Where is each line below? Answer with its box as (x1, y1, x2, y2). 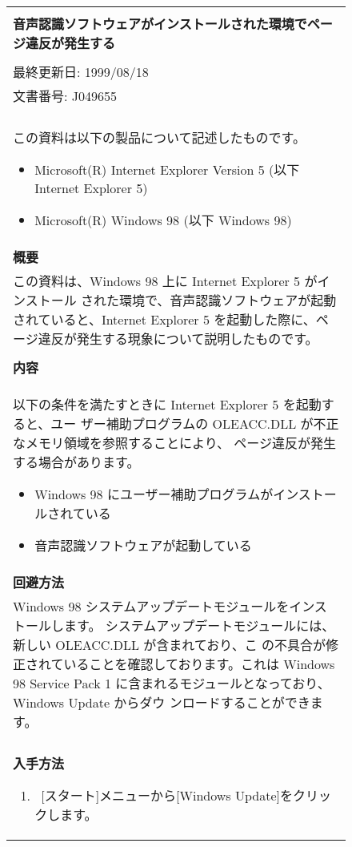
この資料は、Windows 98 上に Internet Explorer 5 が (13, 272, 318, 290)
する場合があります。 (13, 453, 140, 471)
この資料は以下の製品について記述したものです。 (13, 128, 306, 147)
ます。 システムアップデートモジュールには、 (64, 616, 335, 635)
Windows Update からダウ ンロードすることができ (13, 693, 310, 712)
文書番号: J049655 (13, 87, 118, 105)
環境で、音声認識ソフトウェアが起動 (119, 291, 337, 309)
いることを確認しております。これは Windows (63, 655, 335, 673)
